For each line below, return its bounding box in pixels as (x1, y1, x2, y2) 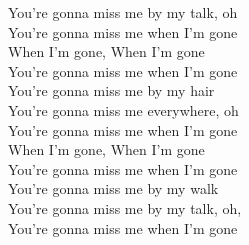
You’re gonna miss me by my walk (8, 178, 219, 199)
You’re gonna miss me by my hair (8, 80, 215, 101)
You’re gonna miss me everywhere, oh (8, 99, 239, 120)
